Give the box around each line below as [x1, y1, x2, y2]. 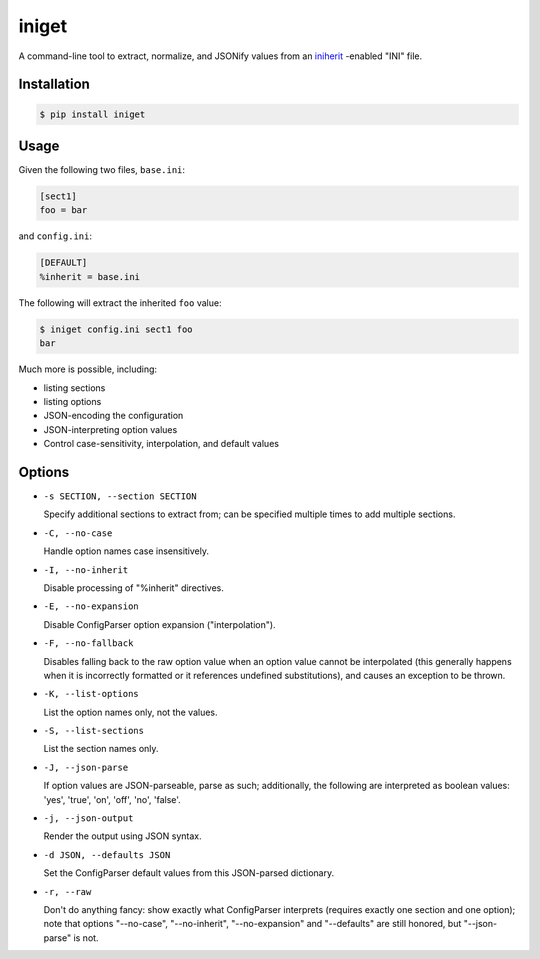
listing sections [43, 381, 106, 394]
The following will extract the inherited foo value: [18, 296, 222, 309]
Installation [18, 76, 90, 93]
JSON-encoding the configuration [43, 410, 184, 422]
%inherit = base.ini [39, 271, 140, 282]
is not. [73, 931, 99, 944]
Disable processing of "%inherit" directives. [43, 581, 224, 594]
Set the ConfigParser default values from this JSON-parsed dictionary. [43, 867, 335, 879]
